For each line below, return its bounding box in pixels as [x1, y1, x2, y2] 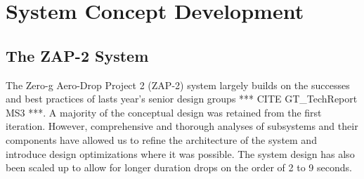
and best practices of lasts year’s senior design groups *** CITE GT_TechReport [6, 91, 358, 106]
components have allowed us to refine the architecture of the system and [6, 132, 317, 147]
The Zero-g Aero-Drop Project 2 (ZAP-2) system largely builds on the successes [6, 77, 350, 92]
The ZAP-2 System [6, 44, 149, 66]
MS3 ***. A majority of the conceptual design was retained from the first [6, 105, 322, 119]
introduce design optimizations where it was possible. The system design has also [6, 146, 355, 161]
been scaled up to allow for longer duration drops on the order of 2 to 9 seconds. [6, 160, 352, 175]
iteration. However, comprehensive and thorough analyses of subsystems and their [6, 119, 358, 133]
